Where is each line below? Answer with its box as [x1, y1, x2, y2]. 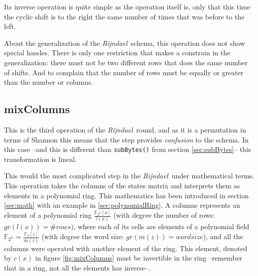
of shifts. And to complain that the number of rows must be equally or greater [4, 67, 244, 77]
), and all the [203, 231, 243, 242]
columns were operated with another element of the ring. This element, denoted [4, 243, 248, 253]
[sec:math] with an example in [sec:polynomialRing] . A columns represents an [4, 200, 240, 210]
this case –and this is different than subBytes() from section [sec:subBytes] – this [4, 144, 252, 154]
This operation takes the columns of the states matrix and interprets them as [4, 180, 240, 190]
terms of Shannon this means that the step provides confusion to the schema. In [4, 134, 249, 144]
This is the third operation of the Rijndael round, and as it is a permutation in [4, 124, 246, 135]
